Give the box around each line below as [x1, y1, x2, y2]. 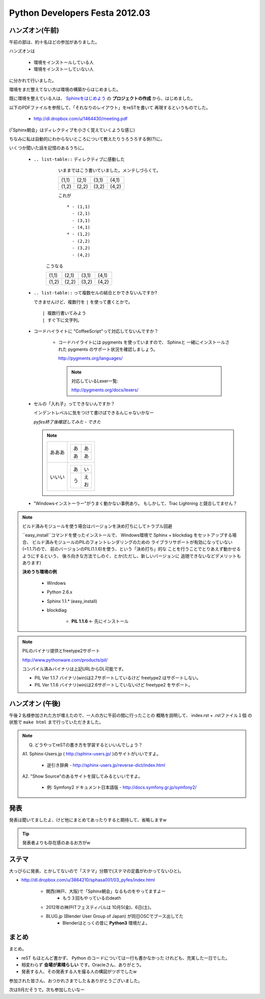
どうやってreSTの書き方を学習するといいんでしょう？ [34, 742, 143, 748]
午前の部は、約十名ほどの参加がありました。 [9, 39, 100, 45]
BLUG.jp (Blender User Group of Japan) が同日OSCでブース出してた [46, 913, 184, 919]
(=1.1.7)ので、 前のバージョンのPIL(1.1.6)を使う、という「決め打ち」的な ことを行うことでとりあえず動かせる [22, 546, 241, 552]
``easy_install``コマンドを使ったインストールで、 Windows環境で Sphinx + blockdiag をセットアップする [22, 532, 233, 538]
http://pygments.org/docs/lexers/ [71, 387, 139, 393]
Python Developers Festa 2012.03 [9, 7, 151, 18]
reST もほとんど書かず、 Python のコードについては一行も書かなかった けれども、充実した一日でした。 [21, 955, 230, 961]
